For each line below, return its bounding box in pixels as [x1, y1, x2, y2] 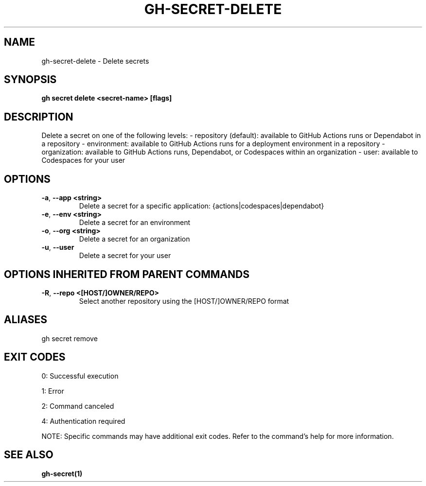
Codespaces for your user [41, 156, 125, 165]
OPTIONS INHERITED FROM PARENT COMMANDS [4, 268, 249, 280]
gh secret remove [41, 334, 98, 343]
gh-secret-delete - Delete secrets [41, 56, 149, 65]
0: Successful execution [41, 371, 119, 380]
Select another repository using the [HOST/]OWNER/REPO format [79, 296, 289, 305]
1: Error [41, 386, 64, 395]
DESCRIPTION [4, 110, 73, 123]
